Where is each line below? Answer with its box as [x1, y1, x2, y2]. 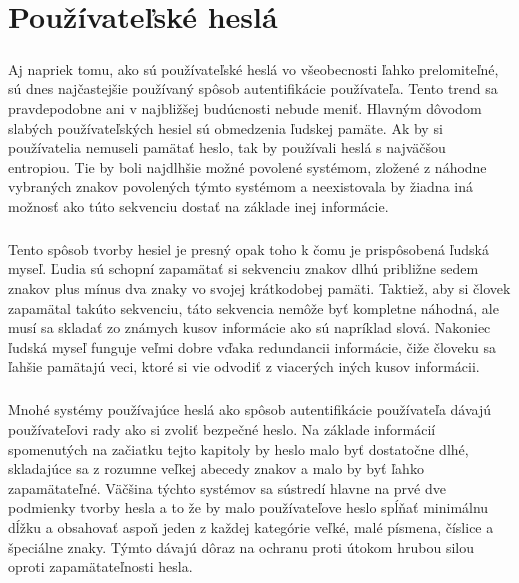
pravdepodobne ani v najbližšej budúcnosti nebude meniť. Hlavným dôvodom [8, 97, 482, 118]
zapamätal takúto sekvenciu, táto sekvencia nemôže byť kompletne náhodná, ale [8, 297, 499, 318]
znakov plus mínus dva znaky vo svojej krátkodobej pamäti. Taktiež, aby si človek [8, 278, 511, 299]
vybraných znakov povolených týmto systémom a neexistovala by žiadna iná [8, 176, 473, 197]
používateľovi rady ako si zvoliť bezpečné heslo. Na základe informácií [8, 419, 436, 439]
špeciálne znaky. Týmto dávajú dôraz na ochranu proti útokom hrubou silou [8, 536, 474, 557]
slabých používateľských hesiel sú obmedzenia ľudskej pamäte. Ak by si [8, 117, 443, 138]
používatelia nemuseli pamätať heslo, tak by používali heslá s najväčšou [8, 137, 446, 158]
